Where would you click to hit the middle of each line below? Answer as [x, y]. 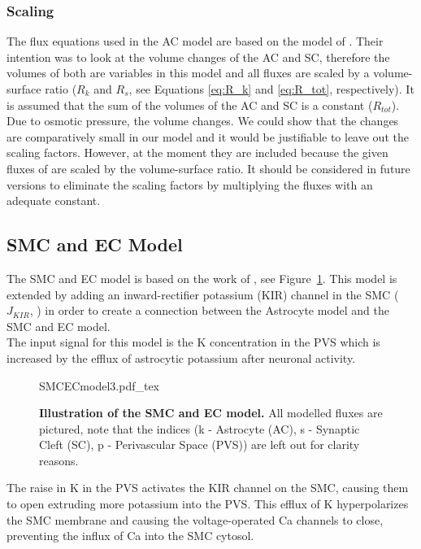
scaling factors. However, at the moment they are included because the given [197, 152]
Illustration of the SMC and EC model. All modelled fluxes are [211, 413]
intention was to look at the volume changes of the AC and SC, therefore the [198, 57]
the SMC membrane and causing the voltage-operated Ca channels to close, [195, 519]
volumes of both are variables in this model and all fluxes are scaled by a [188, 73]
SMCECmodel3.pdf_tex [100, 385]
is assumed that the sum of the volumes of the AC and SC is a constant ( [190, 105]
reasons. [59, 460]
